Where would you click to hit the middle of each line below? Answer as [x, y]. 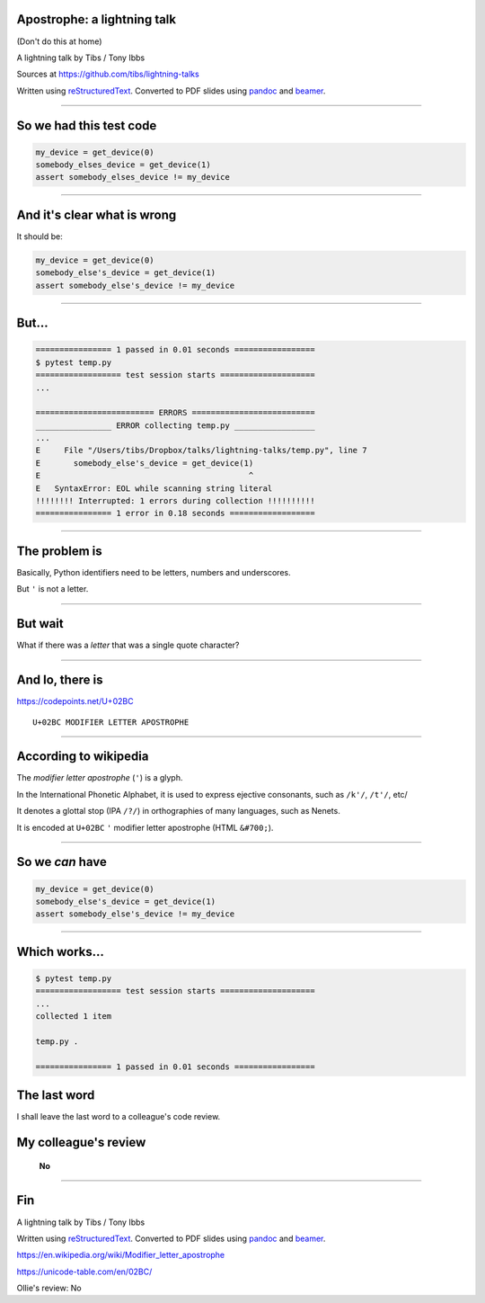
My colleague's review [81, 1142]
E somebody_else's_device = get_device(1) [145, 463]
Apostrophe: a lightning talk [97, 19]
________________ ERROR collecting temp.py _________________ [175, 425]
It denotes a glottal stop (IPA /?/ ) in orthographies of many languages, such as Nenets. [178, 811]
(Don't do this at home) [59, 41]
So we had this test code [87, 125]
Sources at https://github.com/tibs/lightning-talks [108, 74]
